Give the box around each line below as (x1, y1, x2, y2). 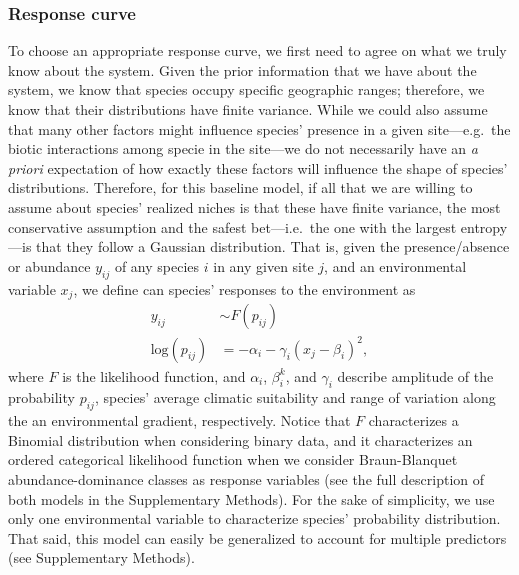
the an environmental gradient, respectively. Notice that (8, 410, 351, 431)
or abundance (8, 255, 91, 276)
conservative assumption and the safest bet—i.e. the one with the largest (8, 216, 457, 237)
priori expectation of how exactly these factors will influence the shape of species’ (8, 157, 508, 178)
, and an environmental (324, 255, 467, 276)
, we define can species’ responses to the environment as (73, 278, 416, 299)
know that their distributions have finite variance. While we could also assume (8, 99, 488, 119)
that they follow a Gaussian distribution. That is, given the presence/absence (36, 236, 510, 257)
